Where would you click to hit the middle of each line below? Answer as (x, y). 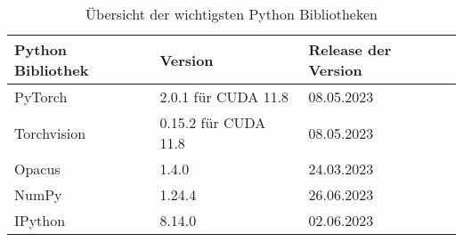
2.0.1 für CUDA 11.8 (224, 97)
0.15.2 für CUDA (213, 122)
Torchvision (50, 133)
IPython (40, 220)
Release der (350, 49)
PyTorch (41, 97)
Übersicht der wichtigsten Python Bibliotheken (231, 14)
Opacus (37, 169)
